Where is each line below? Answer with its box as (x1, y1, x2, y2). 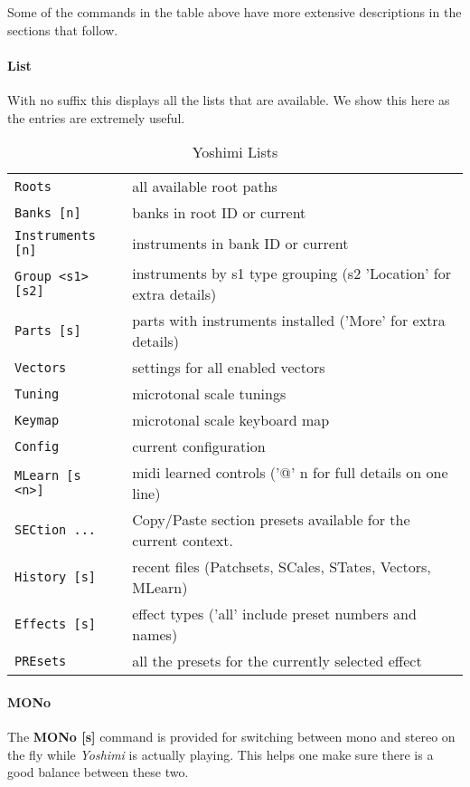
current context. (132, 530, 233, 552)
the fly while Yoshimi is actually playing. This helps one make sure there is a (7, 744, 434, 763)
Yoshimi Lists (192, 141, 278, 163)
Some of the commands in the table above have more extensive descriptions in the (7, 3, 462, 21)
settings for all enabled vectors (132, 357, 325, 379)
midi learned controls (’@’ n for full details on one (132, 462, 448, 484)
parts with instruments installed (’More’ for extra (132, 310, 446, 331)
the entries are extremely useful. (7, 108, 185, 127)
